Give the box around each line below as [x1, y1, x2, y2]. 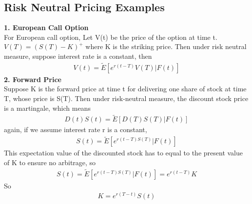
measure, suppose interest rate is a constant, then [4, 51, 152, 61]
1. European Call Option [4, 22, 89, 33]
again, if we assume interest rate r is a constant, [4, 124, 147, 135]
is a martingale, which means [4, 102, 91, 113]
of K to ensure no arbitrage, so [4, 157, 96, 167]
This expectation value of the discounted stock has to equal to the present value [4, 148, 243, 158]
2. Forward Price [4, 74, 61, 84]
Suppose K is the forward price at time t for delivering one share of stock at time [4, 84, 247, 94]
